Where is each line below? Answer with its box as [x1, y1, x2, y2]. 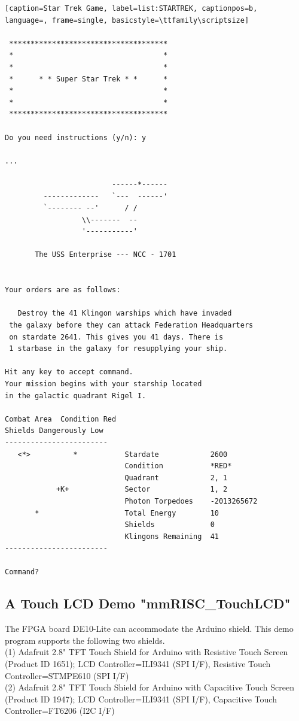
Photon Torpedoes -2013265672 [124, 496, 258, 505]
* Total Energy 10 [35, 508, 219, 517]
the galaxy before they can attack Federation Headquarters [9, 321, 254, 330]
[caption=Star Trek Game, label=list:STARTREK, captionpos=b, [5, 4, 258, 13]
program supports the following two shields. [5, 634, 165, 646]
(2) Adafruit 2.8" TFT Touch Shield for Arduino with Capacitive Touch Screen [5, 681, 294, 693]
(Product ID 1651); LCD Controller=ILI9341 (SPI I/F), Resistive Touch [5, 658, 271, 670]
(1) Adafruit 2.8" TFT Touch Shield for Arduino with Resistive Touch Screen [5, 646, 288, 658]
